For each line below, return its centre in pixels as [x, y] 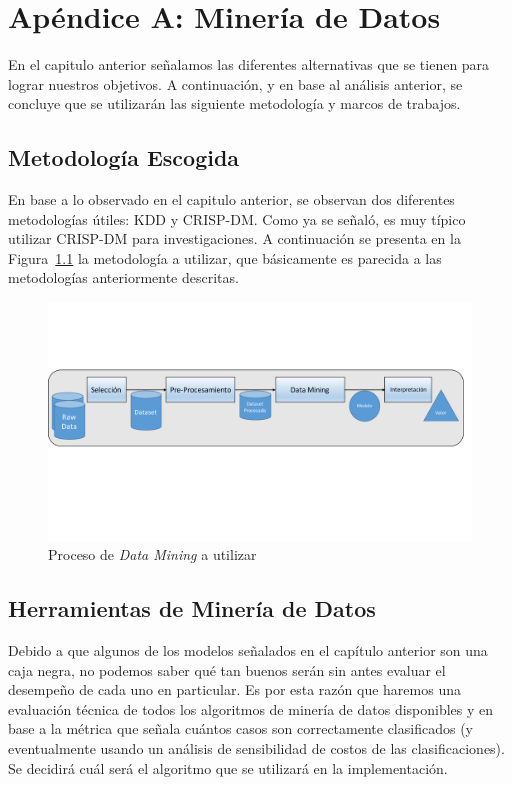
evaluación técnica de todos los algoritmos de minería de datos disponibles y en [251, 708]
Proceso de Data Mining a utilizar [152, 554]
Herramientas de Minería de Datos [192, 608]
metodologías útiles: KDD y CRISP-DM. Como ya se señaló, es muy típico [237, 218]
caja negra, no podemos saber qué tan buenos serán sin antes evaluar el [227, 669]
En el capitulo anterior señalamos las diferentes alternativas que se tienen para [249, 64]
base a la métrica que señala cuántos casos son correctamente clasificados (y [240, 728]
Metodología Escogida [124, 157]
